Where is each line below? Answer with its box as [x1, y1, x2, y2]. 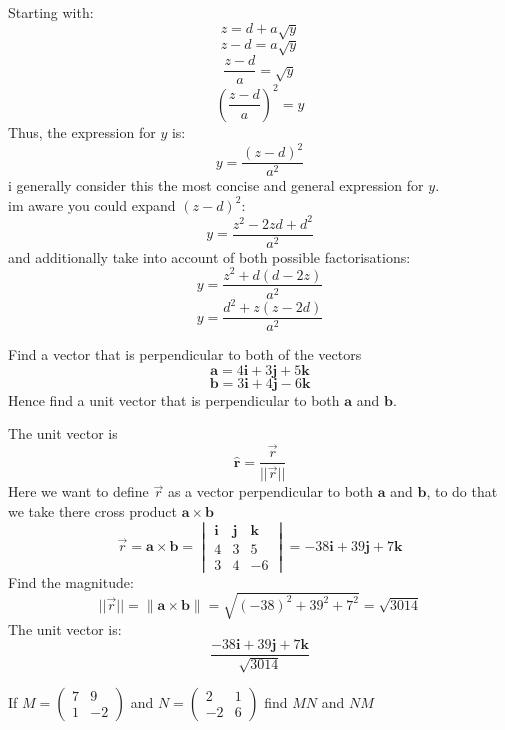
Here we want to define [8, 481, 149, 502]
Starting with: [8, 2, 94, 22]
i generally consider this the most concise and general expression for [8, 175, 424, 196]
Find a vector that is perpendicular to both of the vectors [8, 344, 362, 365]
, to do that [426, 481, 498, 502]
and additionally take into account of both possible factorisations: [8, 246, 411, 267]
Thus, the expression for [8, 121, 156, 142]
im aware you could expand [8, 194, 176, 215]
